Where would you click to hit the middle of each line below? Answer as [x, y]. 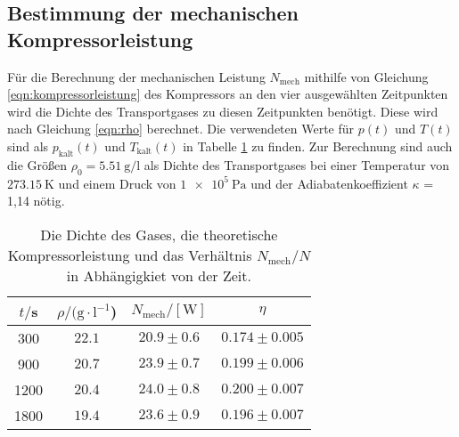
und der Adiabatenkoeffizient [329, 183]
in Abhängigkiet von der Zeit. [159, 275]
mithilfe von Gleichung [366, 76]
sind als [28, 146]
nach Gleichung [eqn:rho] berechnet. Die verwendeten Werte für [181, 129]
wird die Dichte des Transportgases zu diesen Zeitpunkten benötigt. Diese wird [223, 111]
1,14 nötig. [36, 201]
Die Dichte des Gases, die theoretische [159, 234]
